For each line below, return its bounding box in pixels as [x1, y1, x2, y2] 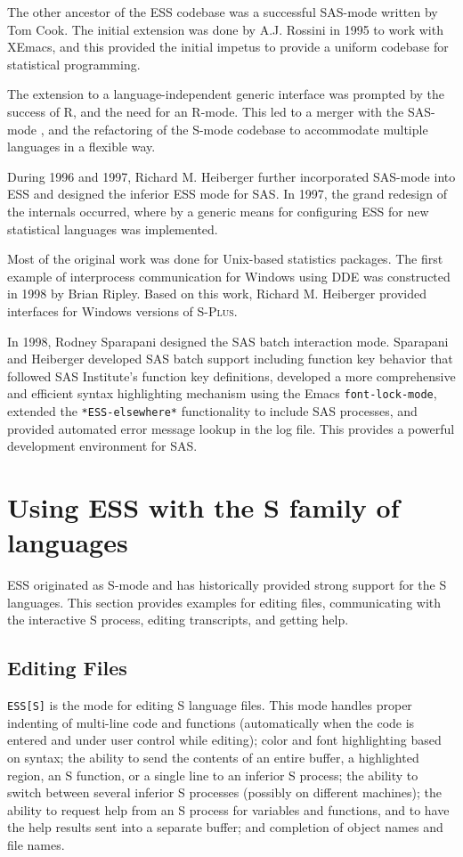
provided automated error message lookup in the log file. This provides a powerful [7, 419, 455, 437]
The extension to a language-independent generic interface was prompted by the [7, 85, 445, 103]
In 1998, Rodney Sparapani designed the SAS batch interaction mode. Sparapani [7, 331, 449, 350]
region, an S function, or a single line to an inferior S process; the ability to [7, 765, 418, 784]
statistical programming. [7, 54, 141, 73]
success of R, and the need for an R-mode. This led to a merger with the [7, 102, 404, 120]
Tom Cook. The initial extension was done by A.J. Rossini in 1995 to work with [7, 20, 443, 38]
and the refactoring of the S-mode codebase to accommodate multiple [48, 119, 428, 138]
